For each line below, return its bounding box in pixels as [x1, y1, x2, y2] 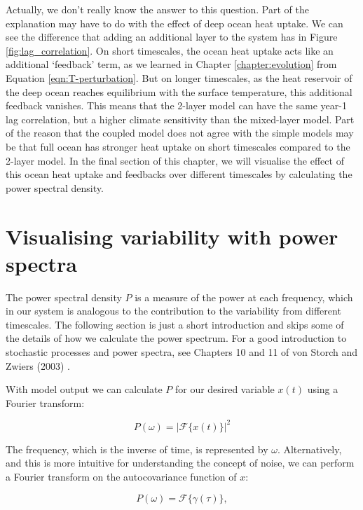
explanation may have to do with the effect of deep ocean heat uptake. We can [6, 15, 343, 30]
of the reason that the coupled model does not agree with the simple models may [6, 125, 354, 140]
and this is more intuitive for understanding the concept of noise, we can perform [6, 455, 355, 470]
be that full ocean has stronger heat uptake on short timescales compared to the [6, 139, 350, 153]
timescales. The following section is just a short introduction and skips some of [6, 317, 344, 331]
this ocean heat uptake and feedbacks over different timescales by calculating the [6, 167, 352, 181]
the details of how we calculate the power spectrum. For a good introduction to [6, 331, 347, 345]
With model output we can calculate [6, 382, 163, 397]
